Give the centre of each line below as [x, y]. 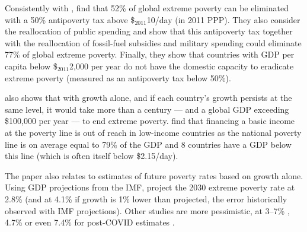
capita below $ [31, 66]
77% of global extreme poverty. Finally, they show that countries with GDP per [150, 54]
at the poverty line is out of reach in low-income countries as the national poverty [153, 132]
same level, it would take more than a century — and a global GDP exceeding [147, 109]
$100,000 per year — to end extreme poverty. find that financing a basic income [150, 121]
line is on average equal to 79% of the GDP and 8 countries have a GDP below [148, 144]
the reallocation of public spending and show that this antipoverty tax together [149, 31]
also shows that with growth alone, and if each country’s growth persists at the [148, 98]
